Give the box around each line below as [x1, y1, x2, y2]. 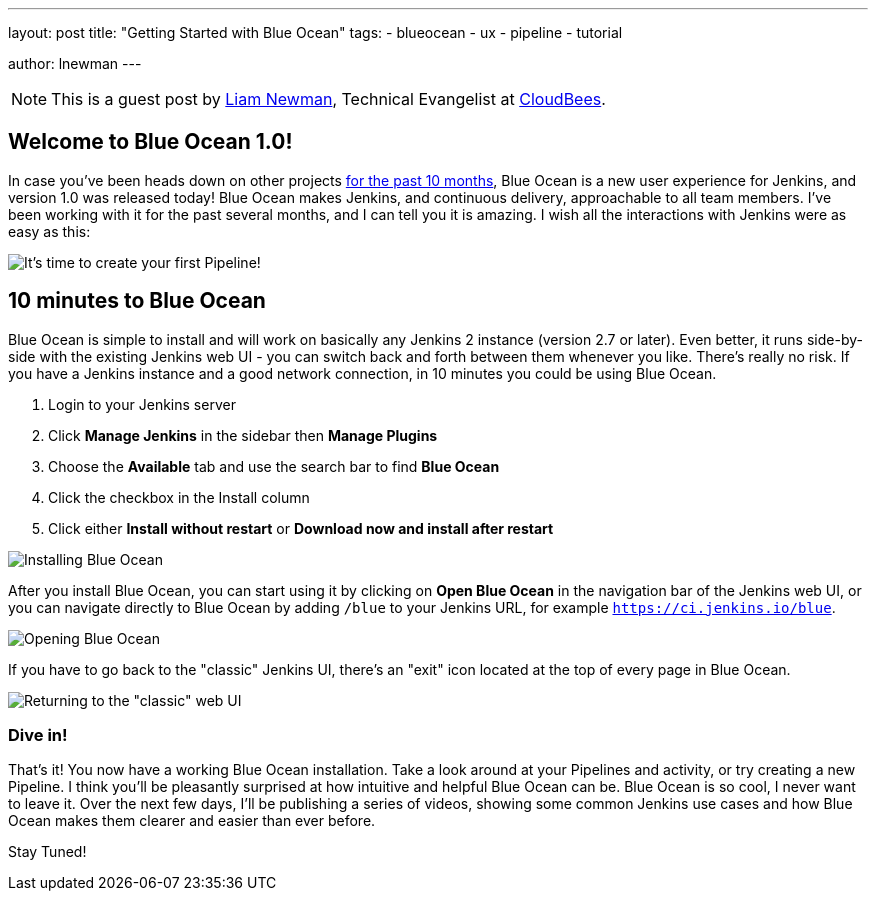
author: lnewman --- [8, 55, 142, 72]
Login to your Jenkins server [48, 395, 236, 413]
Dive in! [8, 725, 68, 746]
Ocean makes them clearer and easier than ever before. [8, 812, 376, 830]
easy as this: [8, 222, 91, 240]
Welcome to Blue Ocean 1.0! [8, 129, 293, 155]
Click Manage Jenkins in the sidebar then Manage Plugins [48, 426, 438, 444]
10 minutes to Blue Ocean [8, 288, 266, 314]
